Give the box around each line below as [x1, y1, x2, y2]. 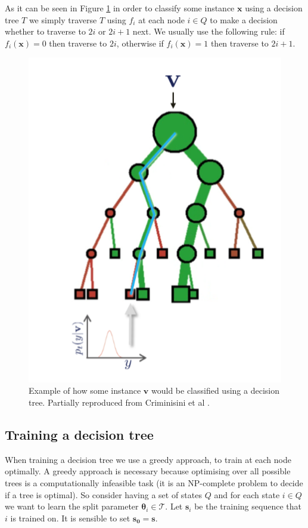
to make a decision [210, 13, 278, 26]
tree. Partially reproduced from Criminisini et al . [29, 396, 210, 408]
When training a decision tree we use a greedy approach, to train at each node [5, 453, 291, 465]
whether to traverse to [5, 25, 86, 38]
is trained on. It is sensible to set [10, 511, 130, 524]
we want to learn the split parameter [5, 500, 139, 512]
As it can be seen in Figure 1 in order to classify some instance [5, 2, 235, 14]
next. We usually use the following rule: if [132, 25, 285, 38]
